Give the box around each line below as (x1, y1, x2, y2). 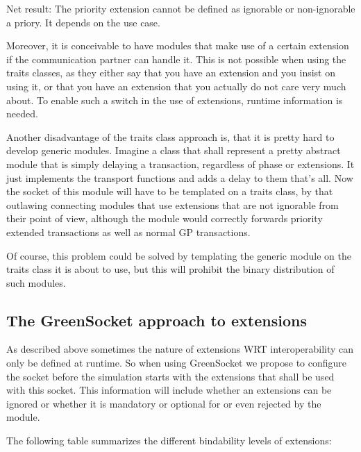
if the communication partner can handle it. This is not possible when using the (6, 51, 346, 66)
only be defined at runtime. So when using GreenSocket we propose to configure (6, 355, 347, 370)
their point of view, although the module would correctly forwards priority (6, 211, 323, 226)
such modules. (6, 275, 66, 290)
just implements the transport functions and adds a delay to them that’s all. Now (6, 170, 353, 185)
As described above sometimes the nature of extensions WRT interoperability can (6, 342, 354, 356)
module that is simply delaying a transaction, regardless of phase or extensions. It (6, 156, 355, 171)
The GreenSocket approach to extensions (6, 309, 307, 330)
